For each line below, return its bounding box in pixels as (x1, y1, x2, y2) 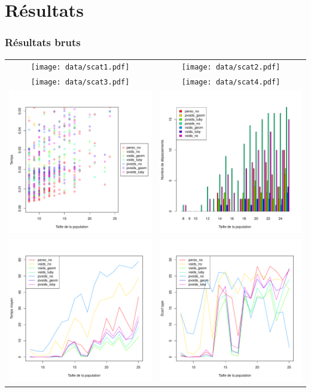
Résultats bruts (5, 35, 81, 50)
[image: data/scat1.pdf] (31, 63, 130, 72)
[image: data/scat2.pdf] (181, 63, 280, 72)
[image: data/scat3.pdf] (31, 78, 130, 87)
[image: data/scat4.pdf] (181, 78, 280, 87)
